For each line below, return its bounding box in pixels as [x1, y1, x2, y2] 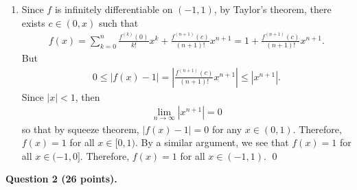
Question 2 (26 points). [5, 171, 117, 186]
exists [21, 15, 45, 29]
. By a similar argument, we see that [135, 135, 289, 150]
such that [98, 15, 139, 29]
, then [75, 89, 100, 104]
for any [211, 121, 242, 136]
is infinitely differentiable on [54, 2, 173, 16]
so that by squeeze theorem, [21, 121, 139, 136]
